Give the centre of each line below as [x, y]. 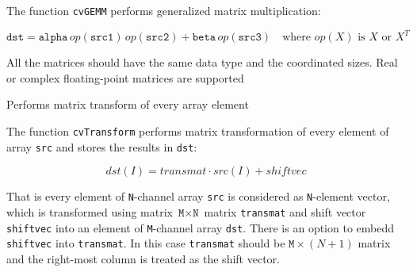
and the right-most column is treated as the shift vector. [143, 258]
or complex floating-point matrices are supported [125, 77]
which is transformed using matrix [90, 211]
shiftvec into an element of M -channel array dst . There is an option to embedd [201, 227]
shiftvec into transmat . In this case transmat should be [146, 243]
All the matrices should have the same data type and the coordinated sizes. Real [202, 62]
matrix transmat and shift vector [285, 211]
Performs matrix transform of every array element [128, 104]
